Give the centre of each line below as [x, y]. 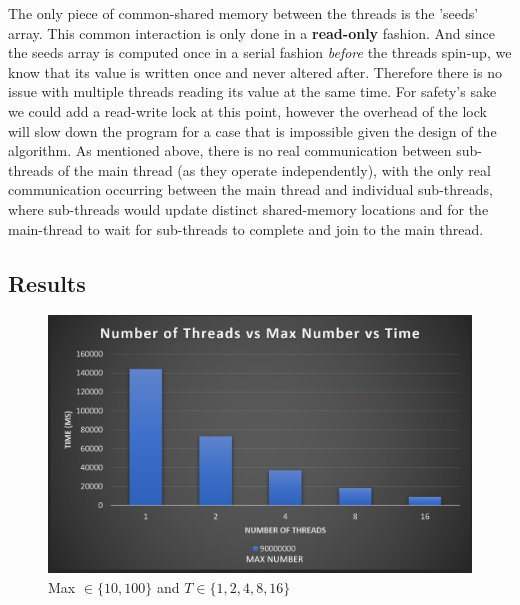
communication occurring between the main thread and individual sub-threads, [250, 189]
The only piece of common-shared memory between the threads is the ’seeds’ [243, 13]
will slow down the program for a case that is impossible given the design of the [252, 130]
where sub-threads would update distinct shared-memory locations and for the [248, 208]
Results [47, 282]
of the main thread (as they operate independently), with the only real [274, 169]
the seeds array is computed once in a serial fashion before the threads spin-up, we [260, 52]
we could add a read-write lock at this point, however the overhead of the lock [247, 110]
